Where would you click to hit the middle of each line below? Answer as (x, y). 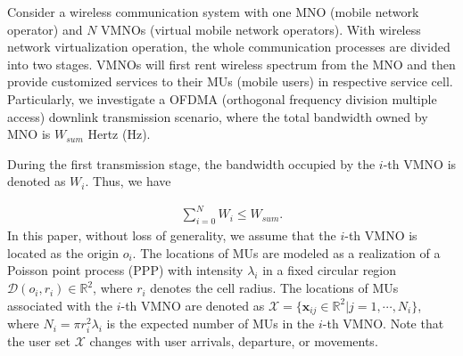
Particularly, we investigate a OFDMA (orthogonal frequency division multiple (222, 98)
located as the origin (63, 252)
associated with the (60, 305)
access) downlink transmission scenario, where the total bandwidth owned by (218, 116)
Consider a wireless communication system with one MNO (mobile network (213, 12)
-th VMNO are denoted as (193, 305)
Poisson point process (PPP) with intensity (125, 270)
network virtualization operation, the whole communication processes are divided (229, 47)
